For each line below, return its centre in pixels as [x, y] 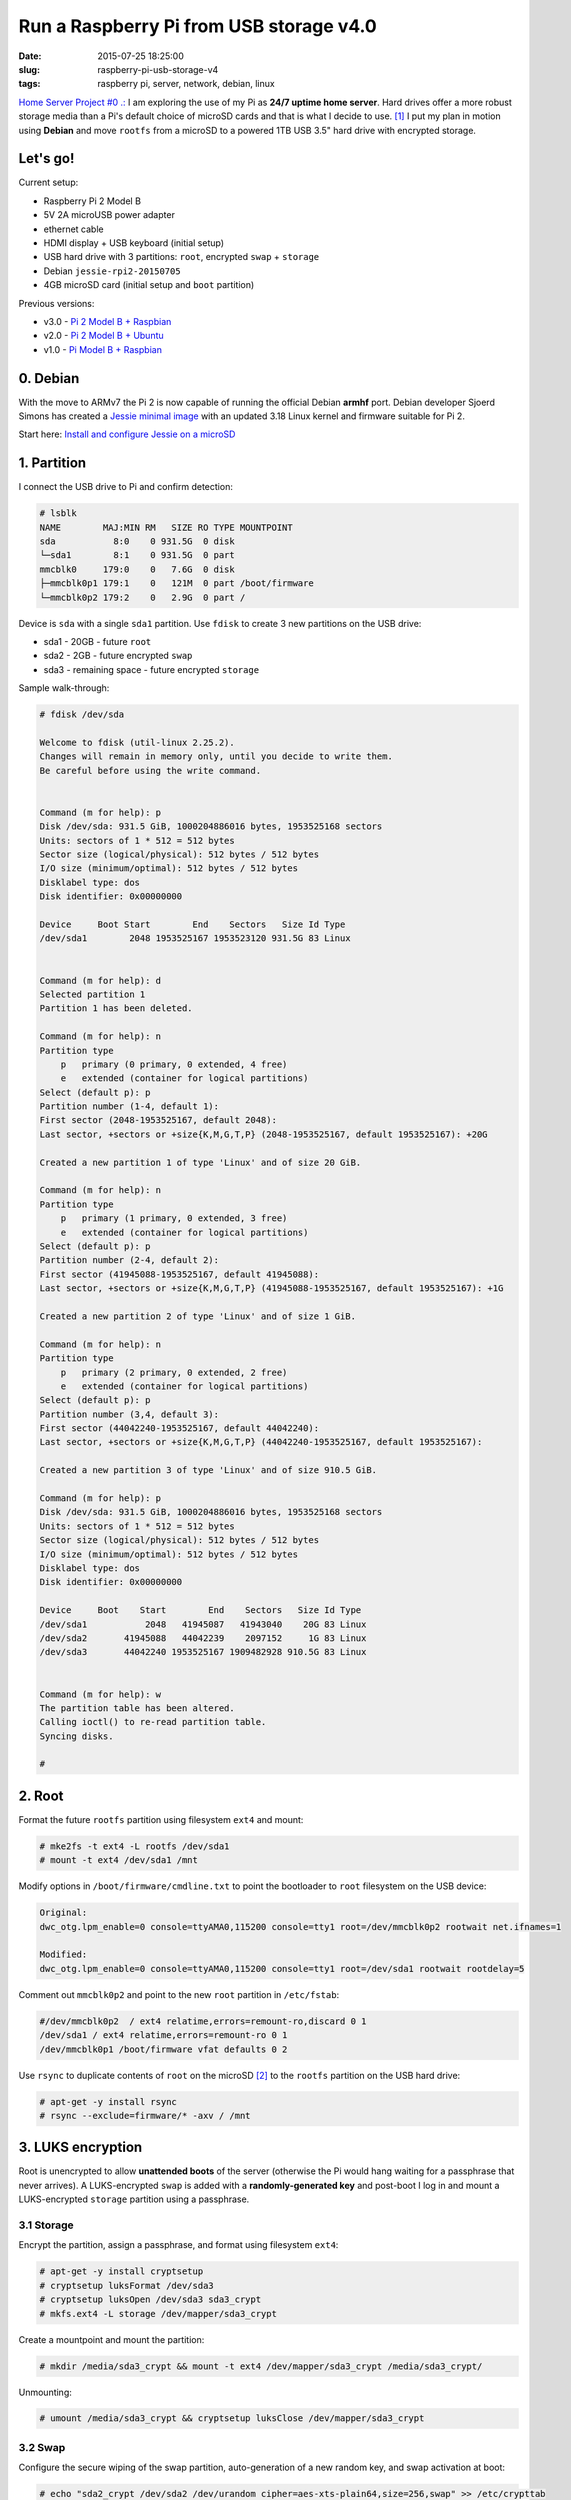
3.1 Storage [46, 2225]
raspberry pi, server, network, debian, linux [186, 84]
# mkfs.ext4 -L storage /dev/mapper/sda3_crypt [158, 2313]
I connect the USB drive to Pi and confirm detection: [126, 487]
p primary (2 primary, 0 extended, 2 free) [174, 1372]
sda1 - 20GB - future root [97, 641]
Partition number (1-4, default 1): [129, 1106]
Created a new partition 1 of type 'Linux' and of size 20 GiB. [200, 1162]
